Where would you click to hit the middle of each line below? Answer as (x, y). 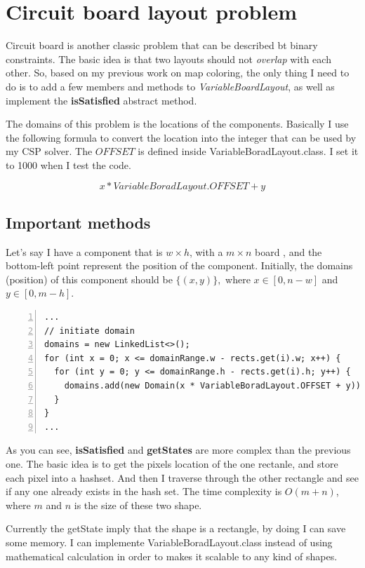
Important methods (78, 222)
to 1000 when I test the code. (68, 164)
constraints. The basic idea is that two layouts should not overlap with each (168, 59)
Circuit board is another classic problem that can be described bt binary (162, 45)
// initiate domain (89, 331)
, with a (206, 251)
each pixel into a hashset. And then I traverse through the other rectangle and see (182, 477)
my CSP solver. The (49, 151)
